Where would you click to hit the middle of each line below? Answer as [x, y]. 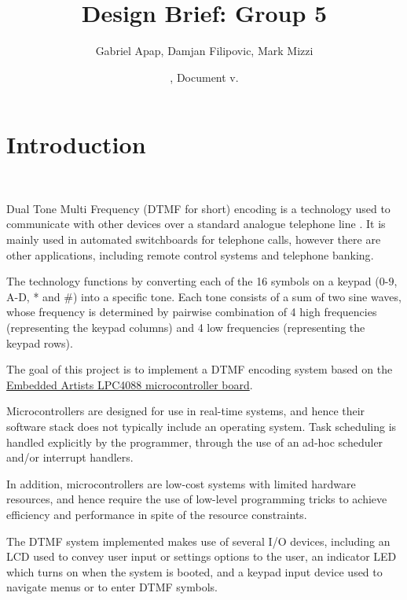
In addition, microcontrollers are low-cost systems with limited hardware [181, 483]
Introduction [76, 144]
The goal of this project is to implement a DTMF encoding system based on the [200, 369]
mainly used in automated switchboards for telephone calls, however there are [194, 239]
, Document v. [204, 77]
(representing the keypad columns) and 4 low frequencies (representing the [186, 327]
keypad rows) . [40, 342]
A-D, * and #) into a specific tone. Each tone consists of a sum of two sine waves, [204, 296]
